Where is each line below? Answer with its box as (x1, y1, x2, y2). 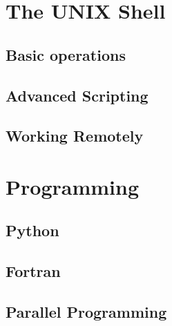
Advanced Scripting (6, 84, 149, 106)
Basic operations (6, 44, 126, 65)
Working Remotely (6, 125, 144, 146)
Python (6, 220, 59, 241)
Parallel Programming (6, 301, 167, 323)
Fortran (6, 260, 61, 282)
